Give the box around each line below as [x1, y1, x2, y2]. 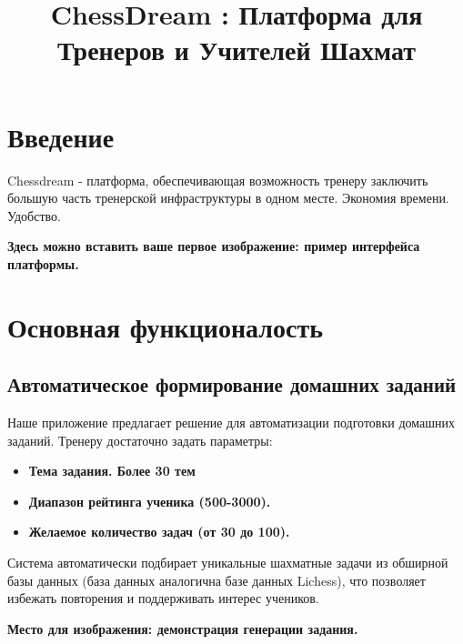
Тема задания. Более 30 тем [28, 461, 196, 480]
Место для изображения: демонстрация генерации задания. [7, 619, 358, 638]
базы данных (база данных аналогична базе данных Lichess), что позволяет [7, 570, 426, 589]
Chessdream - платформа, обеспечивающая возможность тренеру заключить [7, 170, 428, 189]
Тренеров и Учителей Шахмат [56, 31, 417, 68]
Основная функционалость [7, 307, 324, 345]
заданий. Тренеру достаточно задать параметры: [7, 430, 273, 449]
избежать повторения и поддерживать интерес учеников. [7, 589, 319, 608]
